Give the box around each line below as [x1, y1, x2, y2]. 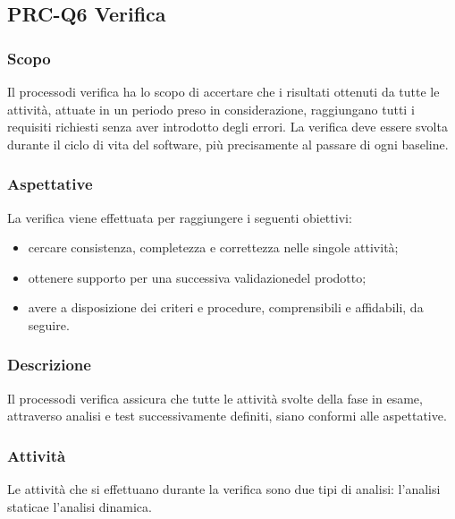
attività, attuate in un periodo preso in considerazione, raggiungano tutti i [7, 99, 415, 118]
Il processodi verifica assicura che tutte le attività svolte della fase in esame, [7, 388, 423, 407]
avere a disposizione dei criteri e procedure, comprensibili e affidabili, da [28, 298, 424, 317]
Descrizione [7, 353, 91, 376]
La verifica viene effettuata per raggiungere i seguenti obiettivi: [7, 208, 352, 226]
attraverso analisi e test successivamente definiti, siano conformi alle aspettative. [7, 406, 447, 425]
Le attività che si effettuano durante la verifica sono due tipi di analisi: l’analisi [7, 480, 441, 498]
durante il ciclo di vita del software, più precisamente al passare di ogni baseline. [7, 134, 449, 153]
